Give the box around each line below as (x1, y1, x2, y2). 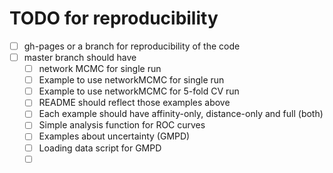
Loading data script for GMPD (38, 142, 162, 154)
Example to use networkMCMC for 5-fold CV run (38, 85, 240, 97)
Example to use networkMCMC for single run (38, 74, 225, 86)
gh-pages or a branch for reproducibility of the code (23, 40, 241, 52)
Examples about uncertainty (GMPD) (38, 130, 191, 142)
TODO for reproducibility (9, 7, 219, 30)
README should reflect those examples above (38, 97, 231, 109)
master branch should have (23, 52, 137, 63)
